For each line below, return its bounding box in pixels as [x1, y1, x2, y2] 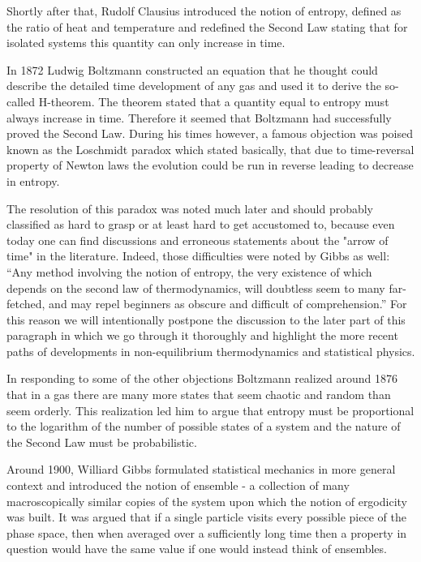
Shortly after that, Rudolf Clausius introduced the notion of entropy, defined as [6, 2, 402, 19]
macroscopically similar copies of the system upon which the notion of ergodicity [6, 492, 407, 509]
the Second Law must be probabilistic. [6, 433, 197, 450]
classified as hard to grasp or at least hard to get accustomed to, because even [6, 216, 395, 233]
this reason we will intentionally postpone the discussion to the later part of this [6, 311, 406, 328]
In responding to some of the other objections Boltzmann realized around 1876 [6, 370, 398, 387]
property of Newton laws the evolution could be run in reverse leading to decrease [6, 157, 414, 174]
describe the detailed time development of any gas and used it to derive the [6, 77, 381, 94]
